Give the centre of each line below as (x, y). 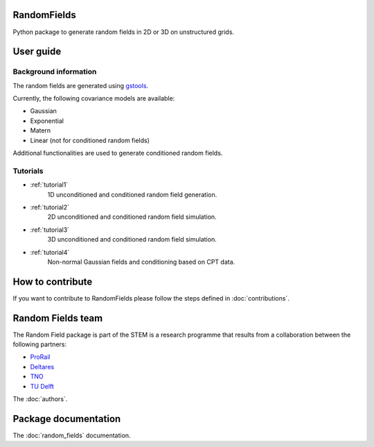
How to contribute (53, 281)
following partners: (40, 344)
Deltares (42, 366)
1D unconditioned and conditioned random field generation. (132, 194)
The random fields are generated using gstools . (81, 85)
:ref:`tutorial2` (50, 207)
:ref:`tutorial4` (50, 252)
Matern (41, 130)
